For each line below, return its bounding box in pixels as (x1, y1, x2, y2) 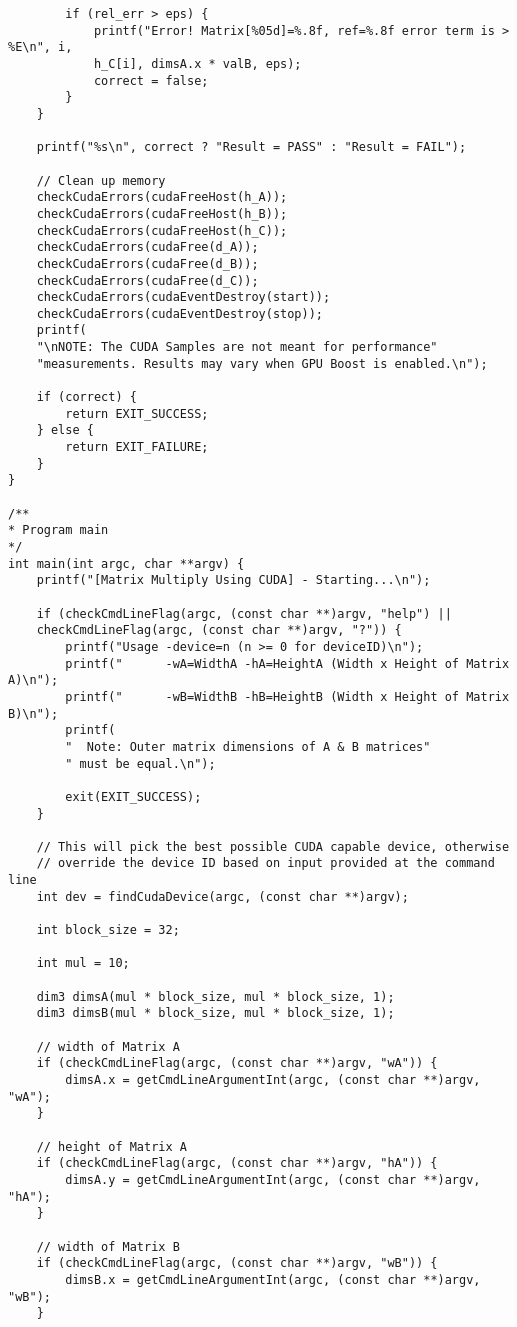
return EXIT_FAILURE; (65, 440, 209, 455)
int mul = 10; (36, 956, 130, 971)
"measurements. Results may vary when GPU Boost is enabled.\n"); (36, 356, 488, 371)
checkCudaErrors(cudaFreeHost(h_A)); (36, 190, 288, 205)
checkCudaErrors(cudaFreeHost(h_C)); (36, 223, 288, 238)
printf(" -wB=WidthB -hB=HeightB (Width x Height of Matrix (65, 689, 510, 704)
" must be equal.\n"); (65, 756, 216, 771)
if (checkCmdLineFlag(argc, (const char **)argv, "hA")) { (36, 1156, 438, 1171)
